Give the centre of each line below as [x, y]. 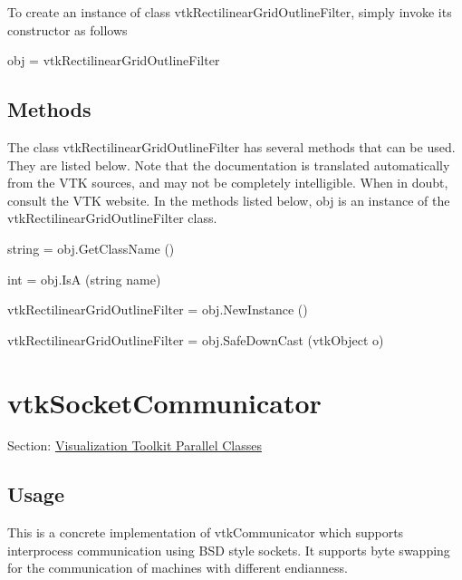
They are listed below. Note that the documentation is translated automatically [229, 164]
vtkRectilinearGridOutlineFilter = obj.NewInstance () [158, 309]
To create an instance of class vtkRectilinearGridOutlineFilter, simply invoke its [230, 12]
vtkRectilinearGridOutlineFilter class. [112, 218]
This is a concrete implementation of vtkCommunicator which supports [206, 532]
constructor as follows [67, 29]
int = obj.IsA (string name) [84, 279]
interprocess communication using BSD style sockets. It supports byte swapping [229, 550]
